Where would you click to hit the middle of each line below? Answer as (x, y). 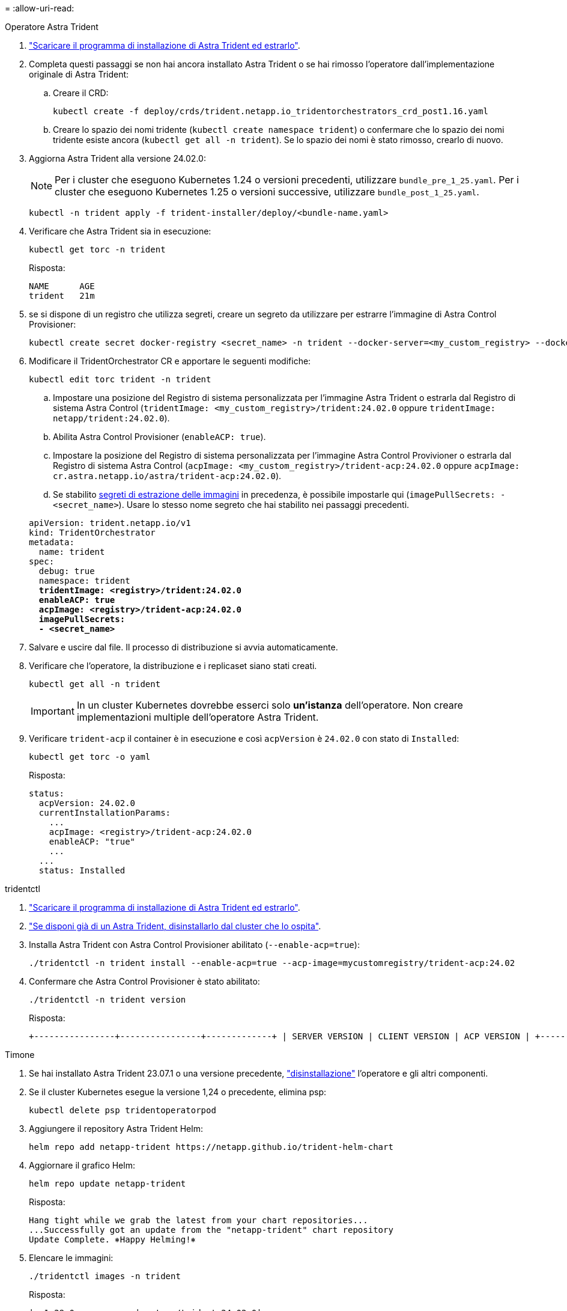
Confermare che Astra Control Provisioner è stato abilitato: (144, 981)
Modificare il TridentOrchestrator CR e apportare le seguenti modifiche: (170, 361)
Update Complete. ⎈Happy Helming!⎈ (113, 1239)
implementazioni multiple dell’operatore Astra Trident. (198, 717)
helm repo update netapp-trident (108, 1184)
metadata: (52, 542)
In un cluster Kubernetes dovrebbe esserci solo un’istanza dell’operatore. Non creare (270, 705)
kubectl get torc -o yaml (90, 757)
